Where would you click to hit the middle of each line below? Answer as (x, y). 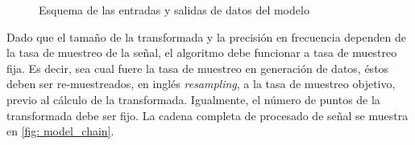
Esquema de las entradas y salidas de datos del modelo (174, 10)
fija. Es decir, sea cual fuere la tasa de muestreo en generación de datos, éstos (198, 68)
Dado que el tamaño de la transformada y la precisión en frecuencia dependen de (206, 36)
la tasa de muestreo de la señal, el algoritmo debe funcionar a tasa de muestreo (202, 52)
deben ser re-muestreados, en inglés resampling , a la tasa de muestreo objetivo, (201, 84)
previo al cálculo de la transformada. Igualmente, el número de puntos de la (193, 99)
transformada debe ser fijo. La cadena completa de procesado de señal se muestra (207, 115)
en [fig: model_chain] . (60, 131)
